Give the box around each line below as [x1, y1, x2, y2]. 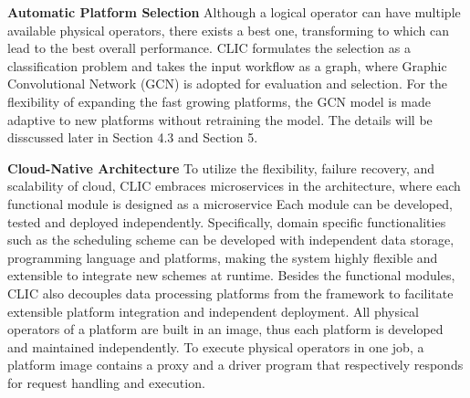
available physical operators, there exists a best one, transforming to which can [7, 20, 450, 39]
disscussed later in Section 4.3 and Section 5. [7, 128, 258, 147]
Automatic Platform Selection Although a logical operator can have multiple [7, 3, 461, 21]
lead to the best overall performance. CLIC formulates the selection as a [7, 38, 411, 58]
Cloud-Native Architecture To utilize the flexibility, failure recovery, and [7, 158, 435, 177]
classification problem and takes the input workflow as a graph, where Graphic [7, 56, 447, 75]
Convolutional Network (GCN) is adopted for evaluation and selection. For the [7, 74, 448, 93]
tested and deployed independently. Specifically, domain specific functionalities [7, 212, 446, 231]
